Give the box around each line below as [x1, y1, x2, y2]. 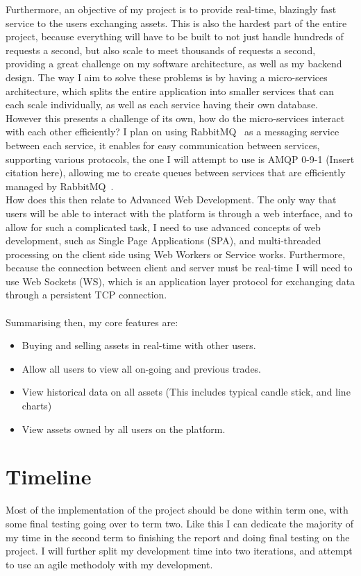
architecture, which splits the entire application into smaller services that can [6, 83, 335, 98]
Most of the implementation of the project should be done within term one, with [6, 502, 349, 517]
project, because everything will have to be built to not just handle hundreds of [6, 29, 344, 44]
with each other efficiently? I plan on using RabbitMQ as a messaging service [6, 124, 339, 139]
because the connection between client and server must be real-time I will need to [6, 260, 353, 275]
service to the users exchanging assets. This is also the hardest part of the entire [6, 15, 347, 30]
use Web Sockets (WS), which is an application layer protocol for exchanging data [6, 273, 355, 288]
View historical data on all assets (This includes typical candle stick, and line [22, 384, 351, 399]
